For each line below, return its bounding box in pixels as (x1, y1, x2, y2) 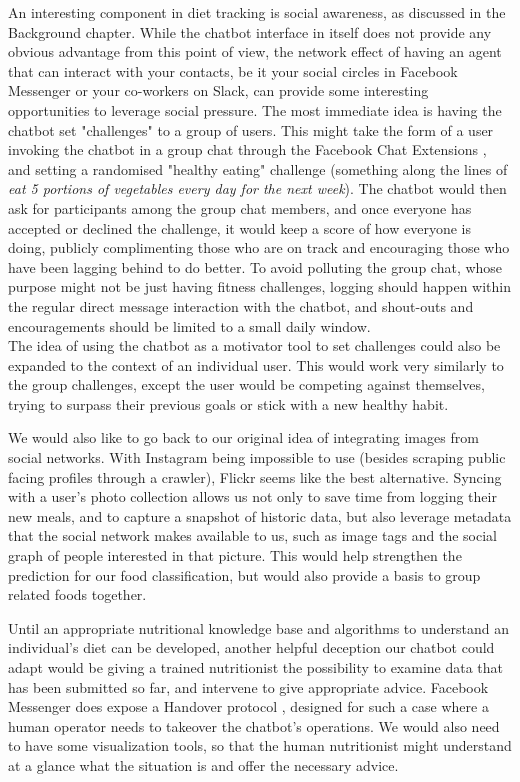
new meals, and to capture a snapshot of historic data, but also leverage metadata (8, 505, 512, 526)
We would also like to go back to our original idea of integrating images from (8, 427, 479, 448)
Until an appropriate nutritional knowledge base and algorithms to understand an (8, 617, 510, 638)
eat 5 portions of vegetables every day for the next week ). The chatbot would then (8, 178, 507, 199)
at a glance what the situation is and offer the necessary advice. (8, 754, 399, 775)
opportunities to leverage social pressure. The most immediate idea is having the (8, 99, 502, 120)
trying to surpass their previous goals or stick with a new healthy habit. (8, 393, 449, 414)
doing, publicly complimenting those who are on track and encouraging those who (8, 237, 510, 258)
